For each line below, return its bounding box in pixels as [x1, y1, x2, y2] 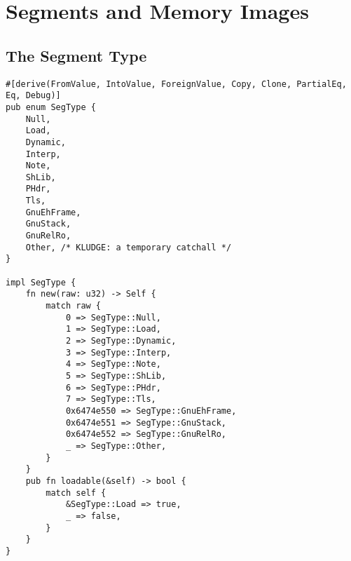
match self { [46, 487, 106, 498]
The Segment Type [6, 44, 147, 66]
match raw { [46, 301, 102, 311]
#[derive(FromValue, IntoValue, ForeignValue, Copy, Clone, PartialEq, [6, 79, 347, 89]
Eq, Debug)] [6, 90, 61, 101]
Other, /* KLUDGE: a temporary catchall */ [25, 242, 232, 252]
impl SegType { [6, 277, 76, 288]
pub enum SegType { [6, 102, 96, 112]
